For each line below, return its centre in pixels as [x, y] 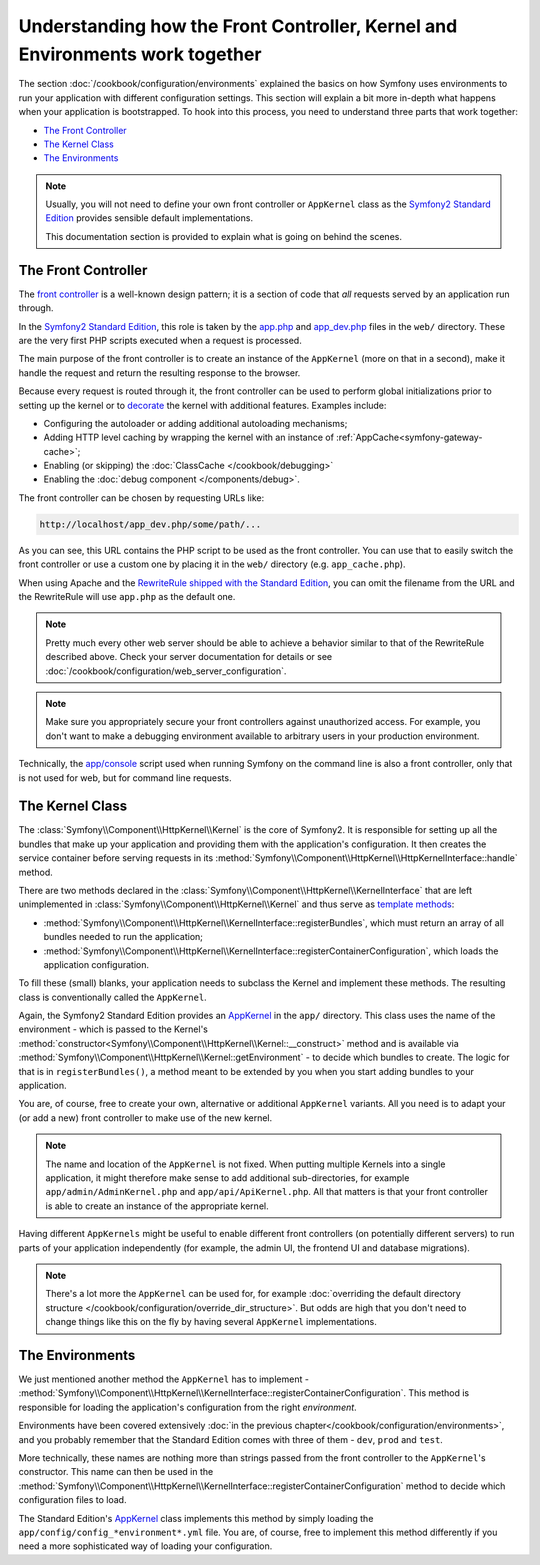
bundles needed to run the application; [123, 937]
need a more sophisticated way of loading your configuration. [145, 1546]
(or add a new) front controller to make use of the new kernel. [145, 1117]
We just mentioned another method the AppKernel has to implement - [164, 1379]
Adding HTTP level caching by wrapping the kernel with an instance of [189, 437]
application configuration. [96, 964]
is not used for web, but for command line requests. [125, 777]
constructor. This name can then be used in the [116, 1472]
